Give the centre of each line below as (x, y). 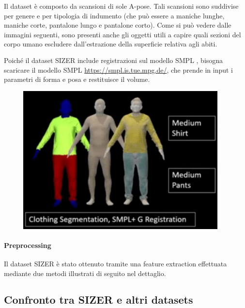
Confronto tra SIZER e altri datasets (99, 299)
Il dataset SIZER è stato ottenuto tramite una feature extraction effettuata (115, 264)
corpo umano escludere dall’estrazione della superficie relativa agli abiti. (111, 44)
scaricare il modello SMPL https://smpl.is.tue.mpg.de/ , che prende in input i (118, 69)
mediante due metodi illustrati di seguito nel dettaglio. (85, 273)
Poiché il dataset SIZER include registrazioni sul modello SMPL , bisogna (114, 60)
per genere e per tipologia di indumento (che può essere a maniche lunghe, (114, 15)
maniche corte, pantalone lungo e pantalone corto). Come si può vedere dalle (118, 25)
